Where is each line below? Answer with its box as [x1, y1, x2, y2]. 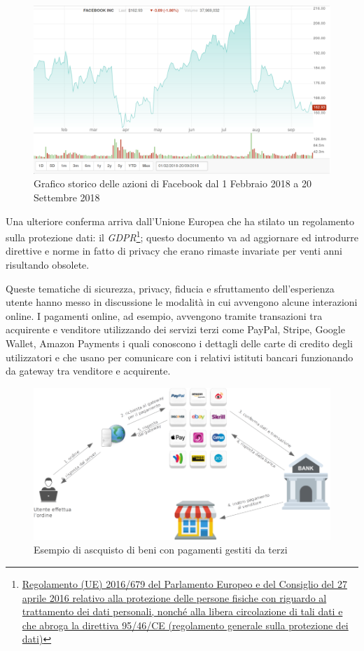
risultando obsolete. [6, 257, 90, 271]
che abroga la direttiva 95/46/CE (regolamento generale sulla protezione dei [22, 617, 349, 632]
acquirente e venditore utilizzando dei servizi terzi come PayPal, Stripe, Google [6, 322, 345, 337]
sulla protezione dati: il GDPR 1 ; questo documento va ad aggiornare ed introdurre [6, 228, 358, 244]
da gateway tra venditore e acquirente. [6, 363, 171, 378]
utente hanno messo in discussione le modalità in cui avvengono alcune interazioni [6, 295, 358, 309]
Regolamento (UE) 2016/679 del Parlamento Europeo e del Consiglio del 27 [22, 576, 347, 591]
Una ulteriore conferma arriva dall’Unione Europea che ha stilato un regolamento [6, 213, 354, 228]
